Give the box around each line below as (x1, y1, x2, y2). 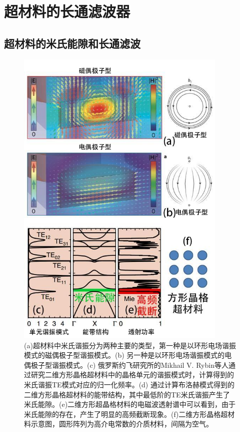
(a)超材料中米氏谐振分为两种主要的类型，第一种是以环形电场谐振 (24, 340, 236, 350)
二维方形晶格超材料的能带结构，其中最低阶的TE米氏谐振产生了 (24, 389, 230, 399)
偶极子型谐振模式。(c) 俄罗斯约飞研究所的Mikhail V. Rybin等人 (24, 359, 228, 370)
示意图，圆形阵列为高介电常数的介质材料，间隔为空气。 (30, 418, 213, 429)
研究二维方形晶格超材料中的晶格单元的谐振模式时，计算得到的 (30, 369, 234, 380)
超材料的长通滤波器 (4, 1, 130, 22)
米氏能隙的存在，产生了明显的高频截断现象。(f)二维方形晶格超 (24, 408, 228, 419)
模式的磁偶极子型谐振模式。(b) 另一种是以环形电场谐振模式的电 (24, 350, 232, 360)
